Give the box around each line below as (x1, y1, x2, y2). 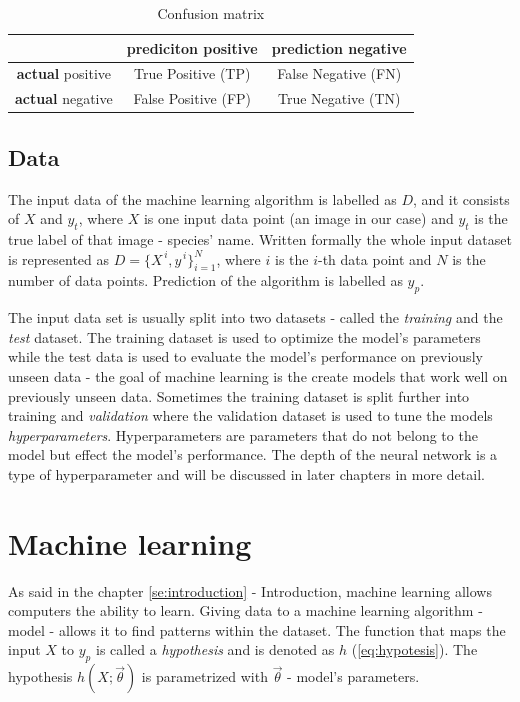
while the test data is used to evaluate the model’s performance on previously (8, 346, 483, 367)
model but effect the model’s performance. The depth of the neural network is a (8, 444, 498, 465)
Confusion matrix (157, 3, 265, 23)
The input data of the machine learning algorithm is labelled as (8, 188, 397, 209)
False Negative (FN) (277, 63, 402, 84)
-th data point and (318, 248, 432, 269)
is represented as (8, 248, 110, 269)
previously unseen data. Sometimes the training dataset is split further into (8, 385, 470, 406)
